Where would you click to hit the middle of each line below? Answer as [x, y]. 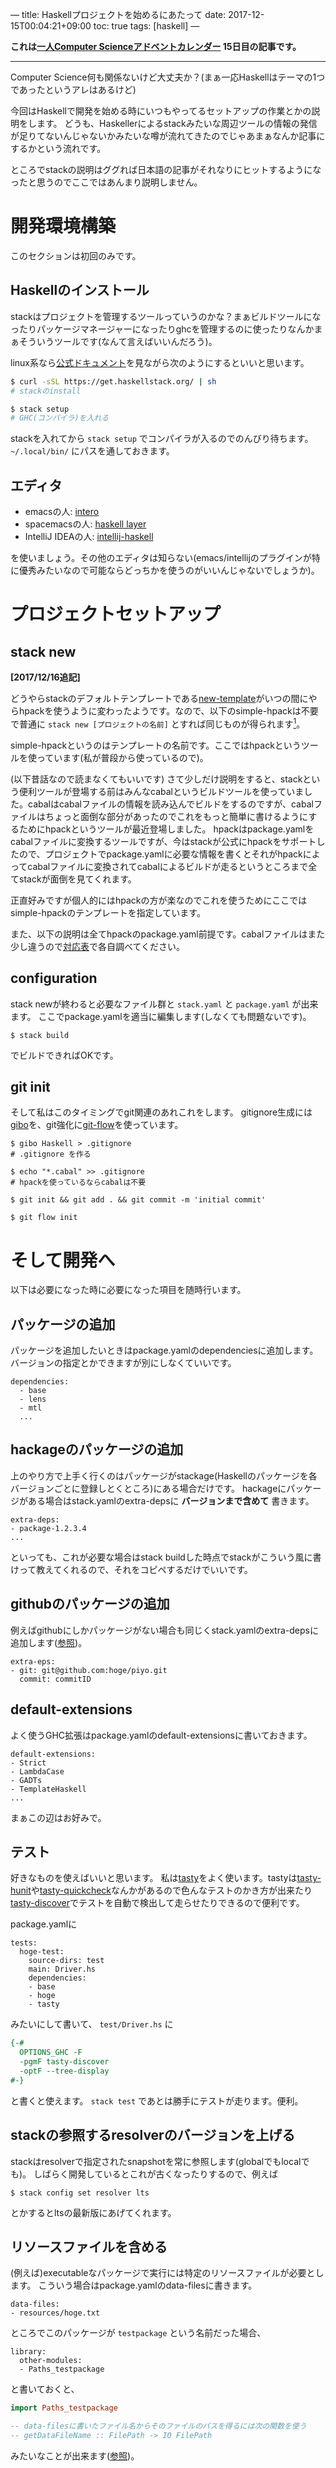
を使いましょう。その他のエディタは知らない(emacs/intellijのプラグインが [161, 558]
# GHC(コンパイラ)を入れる [60, 418]
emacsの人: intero [62, 512]
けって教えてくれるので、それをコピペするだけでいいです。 [131, 1569]
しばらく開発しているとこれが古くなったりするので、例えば [156, 2174]
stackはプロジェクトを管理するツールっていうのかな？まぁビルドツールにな [166, 316]
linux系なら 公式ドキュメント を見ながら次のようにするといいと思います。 [160, 362]
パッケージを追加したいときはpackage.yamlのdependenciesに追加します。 [164, 1350]
